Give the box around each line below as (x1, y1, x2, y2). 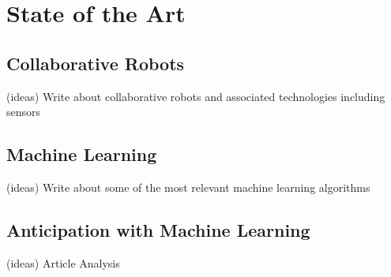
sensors (6, 103, 41, 120)
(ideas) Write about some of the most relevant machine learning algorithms (6, 178, 370, 195)
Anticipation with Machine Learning (6, 217, 310, 241)
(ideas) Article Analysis (6, 254, 120, 271)
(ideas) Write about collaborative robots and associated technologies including (6, 88, 385, 104)
